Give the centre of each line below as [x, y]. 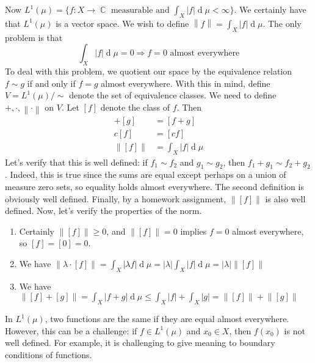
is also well [285, 198]
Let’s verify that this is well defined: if [76, 162]
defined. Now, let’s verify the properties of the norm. [103, 211]
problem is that [34, 37]
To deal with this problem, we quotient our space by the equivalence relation [149, 71]
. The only [282, 23]
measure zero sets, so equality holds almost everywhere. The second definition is [154, 187]
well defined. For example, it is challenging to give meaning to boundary [140, 343]
